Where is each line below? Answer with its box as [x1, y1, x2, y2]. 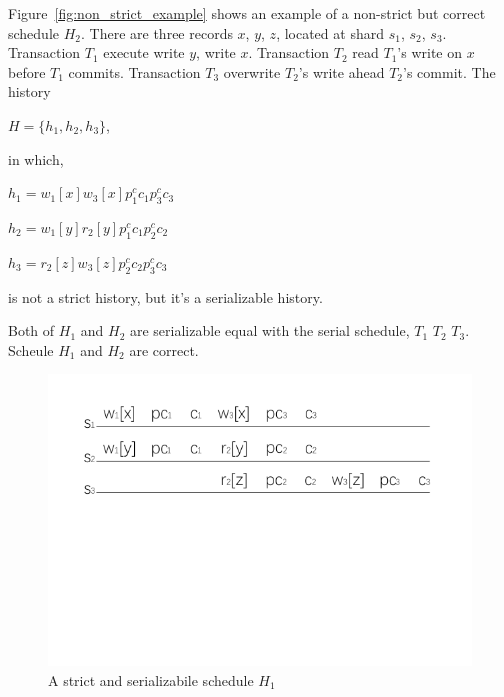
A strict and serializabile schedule [48, 670, 254, 690]
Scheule [8, 339, 54, 360]
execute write [103, 42, 185, 63]
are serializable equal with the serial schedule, [129, 320, 410, 341]
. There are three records [81, 22, 233, 43]
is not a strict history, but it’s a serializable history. [8, 286, 323, 307]
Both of [8, 320, 55, 341]
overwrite [223, 61, 281, 82]
